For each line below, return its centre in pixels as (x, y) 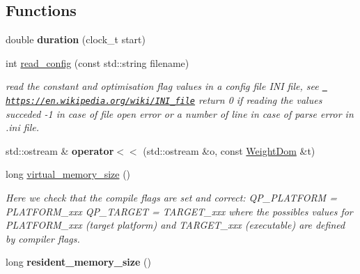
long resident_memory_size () (78, 262)
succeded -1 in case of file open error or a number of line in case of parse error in (180, 113)
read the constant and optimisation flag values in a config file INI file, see (162, 86)
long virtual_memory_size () (68, 174)
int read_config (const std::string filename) (97, 62)
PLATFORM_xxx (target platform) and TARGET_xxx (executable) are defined (175, 225)
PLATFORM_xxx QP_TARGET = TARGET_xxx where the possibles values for (179, 211)
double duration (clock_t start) (76, 39)
